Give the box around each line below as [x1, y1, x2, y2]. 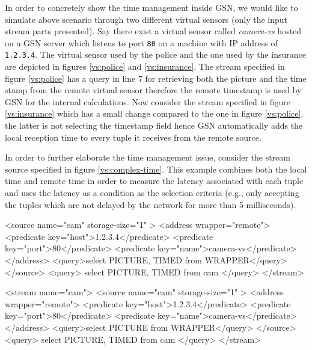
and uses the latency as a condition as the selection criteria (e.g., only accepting [5, 186, 299, 199]
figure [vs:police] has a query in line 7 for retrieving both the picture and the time [5, 72, 307, 84]
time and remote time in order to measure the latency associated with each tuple [5, 174, 304, 187]
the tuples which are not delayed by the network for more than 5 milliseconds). [5, 198, 296, 210]
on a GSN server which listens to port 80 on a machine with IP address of [5, 36, 278, 49]
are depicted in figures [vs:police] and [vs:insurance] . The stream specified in [5, 60, 285, 73]
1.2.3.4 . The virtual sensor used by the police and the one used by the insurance [5, 48, 306, 61]
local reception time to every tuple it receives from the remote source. [5, 130, 262, 143]
